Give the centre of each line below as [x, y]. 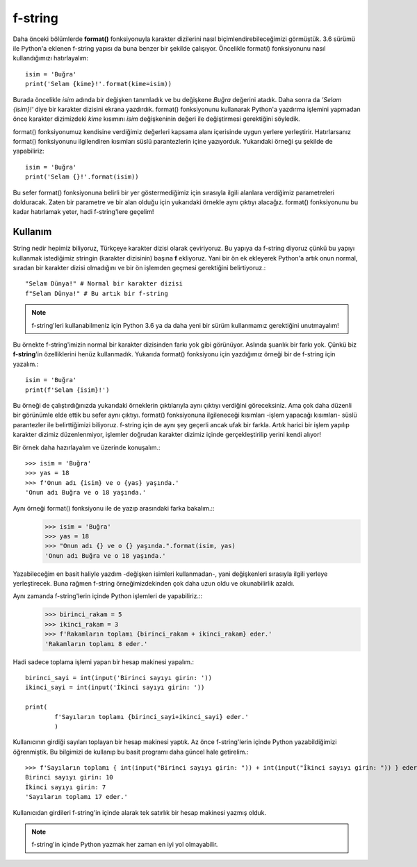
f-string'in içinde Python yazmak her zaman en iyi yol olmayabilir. [125, 845]
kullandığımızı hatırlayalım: [50, 58]
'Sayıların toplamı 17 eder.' [77, 797]
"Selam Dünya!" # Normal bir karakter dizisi [104, 284]
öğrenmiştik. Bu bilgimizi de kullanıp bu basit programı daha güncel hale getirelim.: [131, 752]
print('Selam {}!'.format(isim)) [82, 177]
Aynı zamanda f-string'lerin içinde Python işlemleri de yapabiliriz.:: [108, 596]
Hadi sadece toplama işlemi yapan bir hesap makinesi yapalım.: [104, 662]
